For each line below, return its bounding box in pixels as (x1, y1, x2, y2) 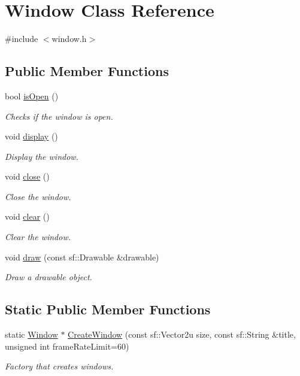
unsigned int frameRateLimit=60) (5, 339, 129, 352)
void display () (5, 130, 58, 142)
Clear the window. (5, 231, 71, 243)
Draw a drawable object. (5, 271, 92, 283)
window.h (51, 32, 87, 45)
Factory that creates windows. (5, 360, 114, 372)
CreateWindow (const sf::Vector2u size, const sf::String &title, (68, 328, 296, 341)
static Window (5, 328, 58, 341)
